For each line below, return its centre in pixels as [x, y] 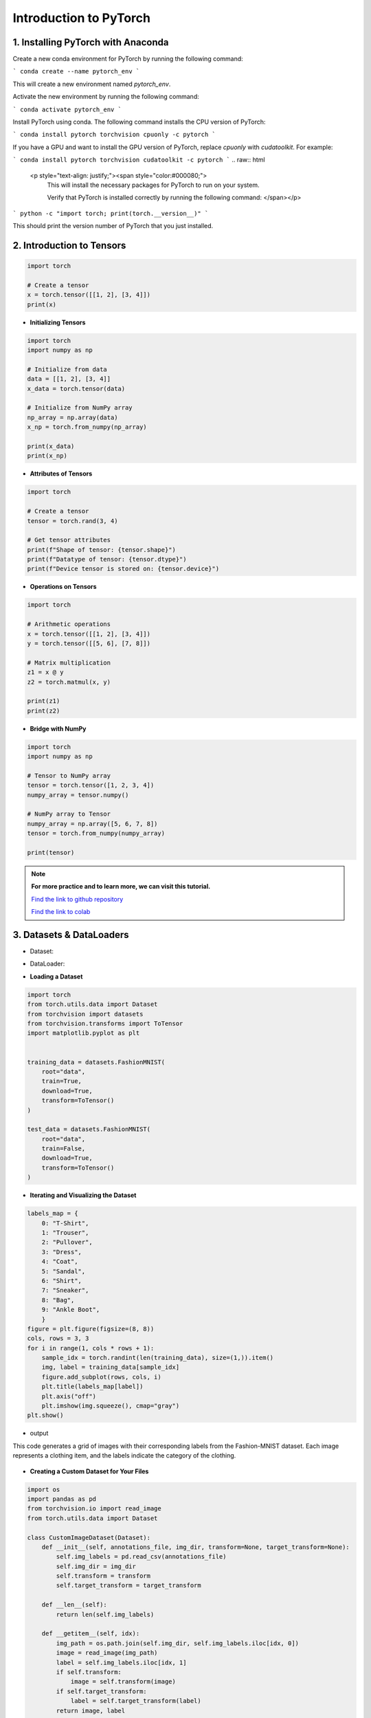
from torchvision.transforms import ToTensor [105, 1023]
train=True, [62, 1081]
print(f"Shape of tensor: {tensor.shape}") [102, 549]
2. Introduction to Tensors [69, 245]
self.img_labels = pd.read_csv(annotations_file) [141, 1557]
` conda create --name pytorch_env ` [76, 71]
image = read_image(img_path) [107, 1653]
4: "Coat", [60, 1262]
